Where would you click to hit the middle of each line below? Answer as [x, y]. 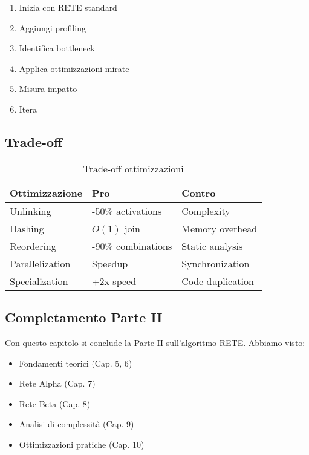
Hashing [27, 228]
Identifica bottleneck [57, 48]
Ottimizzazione [46, 192]
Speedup [110, 263]
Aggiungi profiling [52, 28]
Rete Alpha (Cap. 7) [57, 383]
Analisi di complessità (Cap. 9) [76, 424]
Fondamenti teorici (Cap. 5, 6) [76, 363]
